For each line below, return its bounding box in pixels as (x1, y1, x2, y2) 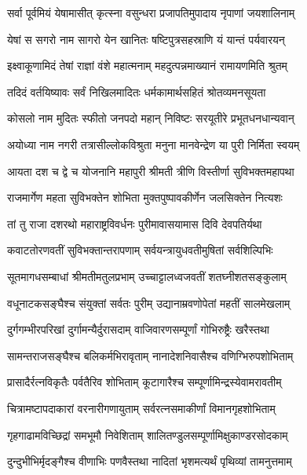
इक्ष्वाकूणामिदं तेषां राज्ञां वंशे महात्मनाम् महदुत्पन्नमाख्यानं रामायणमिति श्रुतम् (7, 57, 287, 74)
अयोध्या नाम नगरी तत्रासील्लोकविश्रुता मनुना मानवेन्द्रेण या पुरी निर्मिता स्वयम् (7, 136, 300, 152)
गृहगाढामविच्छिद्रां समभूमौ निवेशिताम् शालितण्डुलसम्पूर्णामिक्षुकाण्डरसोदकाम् (7, 426, 288, 443)
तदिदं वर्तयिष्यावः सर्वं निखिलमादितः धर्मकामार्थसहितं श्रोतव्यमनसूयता (7, 83, 266, 100)
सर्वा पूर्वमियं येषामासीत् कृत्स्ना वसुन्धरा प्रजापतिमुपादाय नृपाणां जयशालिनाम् (7, 5, 295, 20)
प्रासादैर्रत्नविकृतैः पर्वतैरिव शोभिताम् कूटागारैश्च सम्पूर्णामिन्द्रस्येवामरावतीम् (7, 374, 282, 390)
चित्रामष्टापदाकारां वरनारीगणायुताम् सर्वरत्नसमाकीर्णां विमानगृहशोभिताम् (7, 400, 276, 416)
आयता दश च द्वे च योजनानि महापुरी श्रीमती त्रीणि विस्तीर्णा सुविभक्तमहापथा (7, 163, 294, 179)
